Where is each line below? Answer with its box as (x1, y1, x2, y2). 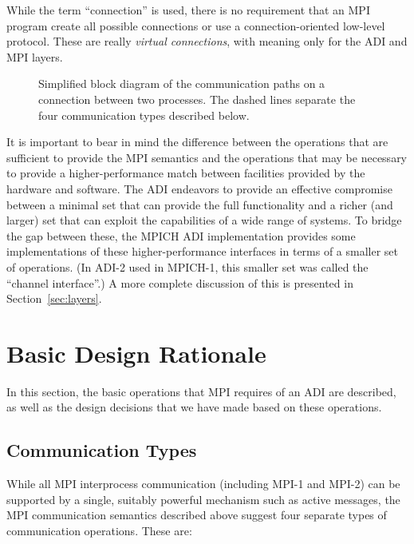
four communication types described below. (38, 106, 250, 123)
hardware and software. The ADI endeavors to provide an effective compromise (6, 180, 392, 197)
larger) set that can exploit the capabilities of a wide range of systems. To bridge (6, 212, 402, 228)
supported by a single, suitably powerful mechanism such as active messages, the (6, 490, 400, 507)
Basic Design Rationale (6, 336, 266, 369)
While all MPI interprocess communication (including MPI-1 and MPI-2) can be (6, 475, 400, 492)
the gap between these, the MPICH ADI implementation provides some (6, 227, 356, 244)
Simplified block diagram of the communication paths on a (38, 75, 325, 92)
